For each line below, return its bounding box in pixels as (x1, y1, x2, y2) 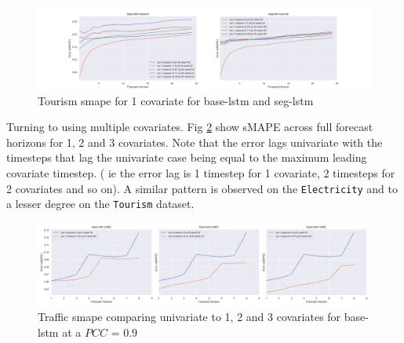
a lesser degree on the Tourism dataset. (6, 195, 195, 212)
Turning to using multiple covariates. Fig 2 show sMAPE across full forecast (6, 119, 373, 135)
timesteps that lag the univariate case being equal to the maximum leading (6, 149, 367, 166)
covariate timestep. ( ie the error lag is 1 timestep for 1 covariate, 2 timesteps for (6, 164, 395, 181)
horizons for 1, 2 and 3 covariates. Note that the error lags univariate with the (6, 133, 383, 150)
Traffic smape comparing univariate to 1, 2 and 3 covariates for (38, 308, 341, 325)
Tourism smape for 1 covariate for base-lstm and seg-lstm (38, 92, 314, 108)
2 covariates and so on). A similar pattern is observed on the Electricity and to (6, 180, 398, 196)
